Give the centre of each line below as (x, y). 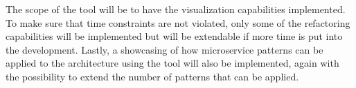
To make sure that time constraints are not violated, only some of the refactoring (178, 22)
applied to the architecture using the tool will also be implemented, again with (172, 63)
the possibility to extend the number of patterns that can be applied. (152, 76)
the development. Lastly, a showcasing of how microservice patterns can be (164, 49)
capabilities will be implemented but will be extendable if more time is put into (174, 36)
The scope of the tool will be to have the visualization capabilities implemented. (176, 9)
